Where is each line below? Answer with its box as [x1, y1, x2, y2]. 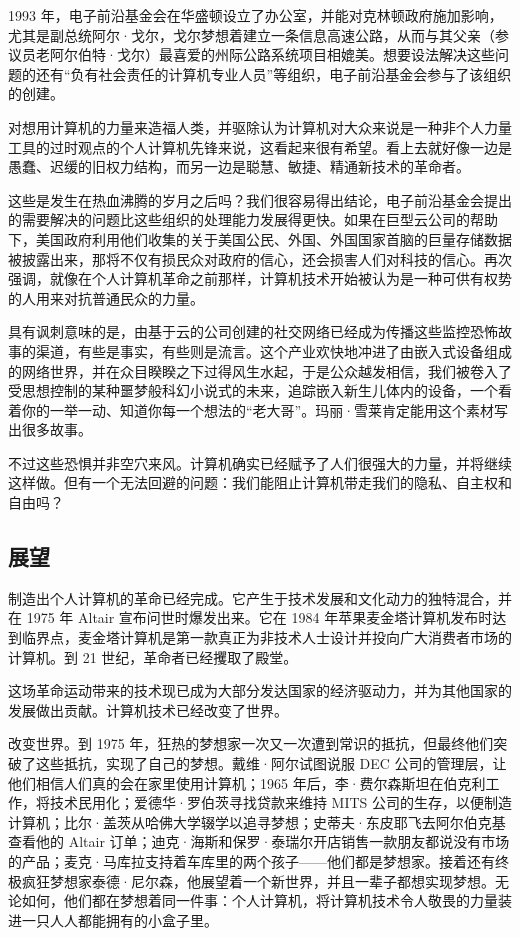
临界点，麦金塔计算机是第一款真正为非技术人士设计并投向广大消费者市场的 [21, 627, 512, 648]
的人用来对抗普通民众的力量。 [8, 287, 204, 308]
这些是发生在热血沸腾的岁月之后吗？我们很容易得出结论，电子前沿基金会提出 [8, 189, 512, 210]
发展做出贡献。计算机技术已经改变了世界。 [8, 699, 288, 720]
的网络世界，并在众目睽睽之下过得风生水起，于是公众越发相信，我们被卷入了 [8, 360, 512, 381]
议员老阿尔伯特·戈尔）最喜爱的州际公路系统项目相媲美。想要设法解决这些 [8, 44, 495, 65]
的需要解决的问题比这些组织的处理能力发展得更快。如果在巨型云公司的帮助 [8, 209, 498, 230]
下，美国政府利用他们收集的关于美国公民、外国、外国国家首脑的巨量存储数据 [8, 228, 512, 249]
